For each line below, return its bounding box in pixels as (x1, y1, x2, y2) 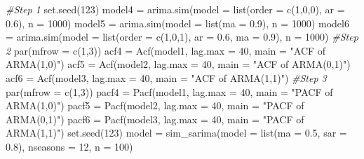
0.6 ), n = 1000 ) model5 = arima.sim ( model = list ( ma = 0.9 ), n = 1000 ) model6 (6, 15, 349, 30)
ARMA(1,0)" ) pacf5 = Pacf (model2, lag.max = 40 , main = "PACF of (6, 98, 304, 113)
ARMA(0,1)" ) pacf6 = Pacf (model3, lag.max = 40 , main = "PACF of (6, 111, 304, 126)
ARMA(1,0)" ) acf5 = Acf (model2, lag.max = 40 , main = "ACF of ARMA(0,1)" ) (6, 57, 351, 71)
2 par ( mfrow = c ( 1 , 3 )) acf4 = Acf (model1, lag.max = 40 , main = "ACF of (6, 43, 326, 57)
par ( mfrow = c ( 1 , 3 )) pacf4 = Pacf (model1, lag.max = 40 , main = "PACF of (6, 84, 333, 99)
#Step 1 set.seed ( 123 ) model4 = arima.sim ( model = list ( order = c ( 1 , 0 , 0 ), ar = (6, 2, 345, 16)
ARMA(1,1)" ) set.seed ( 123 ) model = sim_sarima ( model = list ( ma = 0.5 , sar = (6, 125, 347, 140)
